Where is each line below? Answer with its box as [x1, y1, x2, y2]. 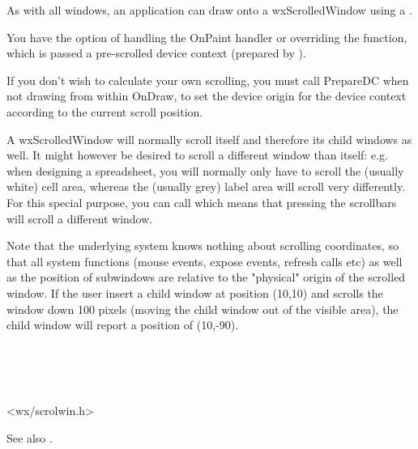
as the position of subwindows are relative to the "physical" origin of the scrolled [6, 269, 406, 286]
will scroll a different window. [6, 210, 153, 227]
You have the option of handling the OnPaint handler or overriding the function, [6, 28, 407, 45]
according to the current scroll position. [6, 103, 203, 120]
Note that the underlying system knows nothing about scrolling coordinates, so [6, 237, 399, 254]
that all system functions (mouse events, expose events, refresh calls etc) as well [6, 252, 403, 269]
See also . [6, 430, 53, 447]
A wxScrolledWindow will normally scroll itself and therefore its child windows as [6, 130, 412, 147]
